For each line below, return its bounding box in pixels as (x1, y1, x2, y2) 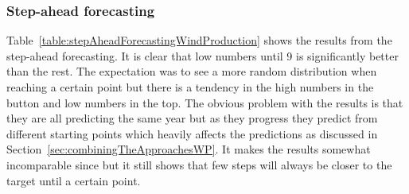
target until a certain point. (6, 172, 141, 188)
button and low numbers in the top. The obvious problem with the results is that (6, 94, 403, 111)
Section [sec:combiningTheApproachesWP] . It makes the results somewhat (6, 141, 371, 157)
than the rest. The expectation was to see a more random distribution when (6, 63, 377, 80)
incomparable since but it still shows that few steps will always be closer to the (6, 156, 392, 173)
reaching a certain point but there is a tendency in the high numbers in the (6, 79, 374, 95)
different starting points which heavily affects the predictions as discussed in (6, 125, 378, 142)
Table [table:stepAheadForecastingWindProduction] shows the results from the (6, 32, 392, 48)
